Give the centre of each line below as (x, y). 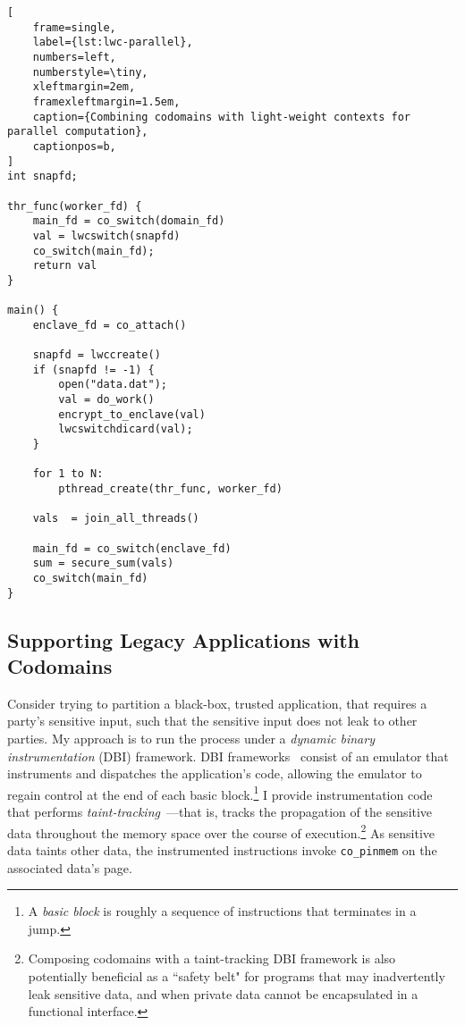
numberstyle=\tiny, (90, 72)
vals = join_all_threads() (116, 519)
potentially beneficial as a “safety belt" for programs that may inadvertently (237, 975)
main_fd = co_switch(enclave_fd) (132, 548)
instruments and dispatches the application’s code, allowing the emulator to (215, 773)
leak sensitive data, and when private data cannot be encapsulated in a (223, 993)
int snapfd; (42, 176)
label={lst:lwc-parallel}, (113, 42)
